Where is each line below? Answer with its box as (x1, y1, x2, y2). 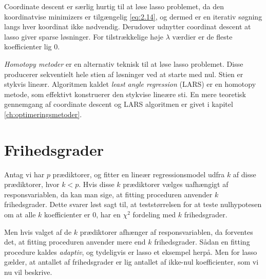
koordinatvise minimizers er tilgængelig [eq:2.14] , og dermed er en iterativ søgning (4, 11, 262, 22)
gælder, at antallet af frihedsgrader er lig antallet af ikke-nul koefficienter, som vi (4, 256, 259, 267)
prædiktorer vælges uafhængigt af (123, 179, 229, 190)
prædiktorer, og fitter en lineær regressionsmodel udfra (52, 169, 225, 179)
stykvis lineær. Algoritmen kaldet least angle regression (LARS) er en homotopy (4, 79, 256, 89)
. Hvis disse (79, 179, 115, 190)
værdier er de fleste (172, 31, 233, 42)
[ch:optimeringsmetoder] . (4, 108, 82, 119)
